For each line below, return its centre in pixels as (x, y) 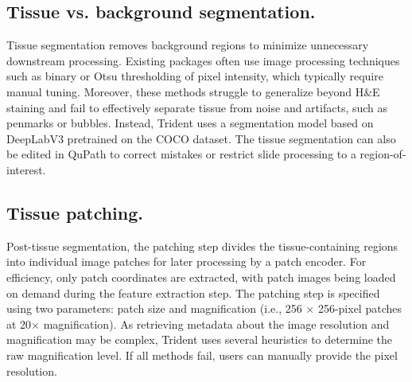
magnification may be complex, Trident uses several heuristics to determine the (200, 339)
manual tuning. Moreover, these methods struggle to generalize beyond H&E (193, 91)
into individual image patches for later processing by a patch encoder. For (187, 261)
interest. (26, 169)
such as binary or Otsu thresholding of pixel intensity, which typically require (195, 76)
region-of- (383, 154)
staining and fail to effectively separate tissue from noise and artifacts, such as (197, 107)
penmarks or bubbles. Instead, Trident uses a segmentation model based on (190, 123)
